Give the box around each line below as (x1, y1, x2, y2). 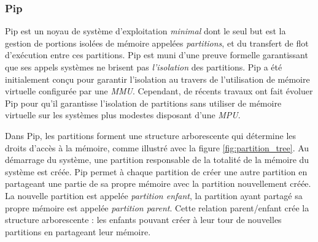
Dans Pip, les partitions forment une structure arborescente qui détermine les (5, 129, 297, 142)
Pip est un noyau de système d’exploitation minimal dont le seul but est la (5, 25, 286, 37)
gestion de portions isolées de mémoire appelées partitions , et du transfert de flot (5, 36, 309, 49)
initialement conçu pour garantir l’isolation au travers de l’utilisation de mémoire (5, 72, 310, 85)
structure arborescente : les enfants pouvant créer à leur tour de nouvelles (5, 213, 282, 226)
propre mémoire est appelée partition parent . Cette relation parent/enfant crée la (5, 201, 309, 214)
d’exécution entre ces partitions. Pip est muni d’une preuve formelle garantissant (5, 48, 308, 61)
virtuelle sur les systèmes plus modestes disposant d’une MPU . (5, 108, 241, 121)
